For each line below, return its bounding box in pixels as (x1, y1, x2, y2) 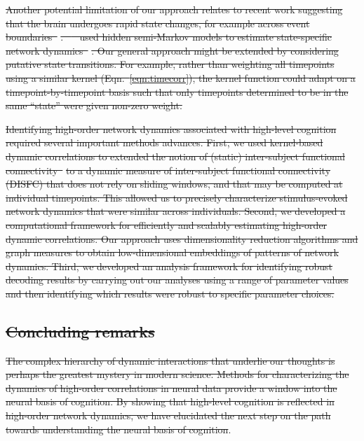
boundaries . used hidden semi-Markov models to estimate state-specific (6, 29, 332, 44)
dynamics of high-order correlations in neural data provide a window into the (6, 380, 337, 395)
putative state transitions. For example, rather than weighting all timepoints (6, 57, 335, 71)
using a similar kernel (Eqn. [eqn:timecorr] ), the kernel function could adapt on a (6, 70, 356, 85)
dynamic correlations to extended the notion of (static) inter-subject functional (6, 148, 345, 163)
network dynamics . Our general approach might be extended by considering (6, 43, 339, 57)
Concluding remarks (6, 320, 155, 342)
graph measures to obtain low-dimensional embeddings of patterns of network (6, 245, 339, 260)
